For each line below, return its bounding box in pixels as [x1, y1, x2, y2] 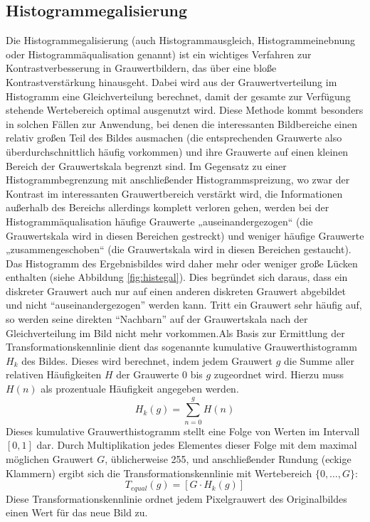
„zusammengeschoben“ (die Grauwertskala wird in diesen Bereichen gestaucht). [6, 242, 351, 257]
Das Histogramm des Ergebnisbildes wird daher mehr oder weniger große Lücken [6, 255, 358, 270]
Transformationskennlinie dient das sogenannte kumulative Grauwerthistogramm [6, 339, 357, 354]
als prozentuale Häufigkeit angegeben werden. [41, 381, 239, 396]
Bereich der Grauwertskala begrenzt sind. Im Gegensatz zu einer [6, 158, 287, 173]
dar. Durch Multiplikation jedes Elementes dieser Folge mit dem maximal [36, 437, 357, 452]
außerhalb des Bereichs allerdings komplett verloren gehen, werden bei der [6, 200, 329, 215]
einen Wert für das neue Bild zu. [6, 505, 148, 520]
